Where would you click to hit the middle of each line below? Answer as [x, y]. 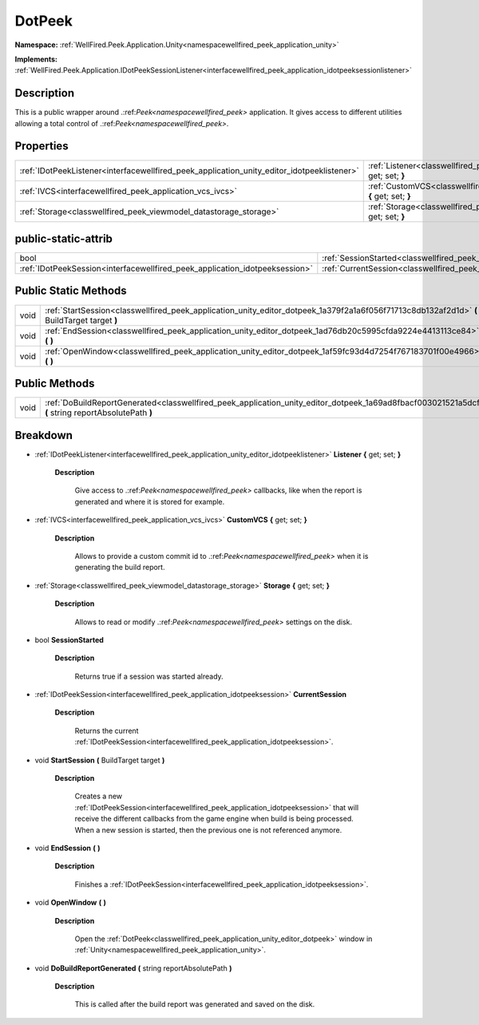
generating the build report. [120, 568]
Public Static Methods [71, 291]
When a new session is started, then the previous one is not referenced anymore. [208, 829]
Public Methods [55, 383]
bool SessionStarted [69, 639]
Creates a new [99, 796]
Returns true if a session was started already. [149, 676]
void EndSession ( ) [67, 848]
